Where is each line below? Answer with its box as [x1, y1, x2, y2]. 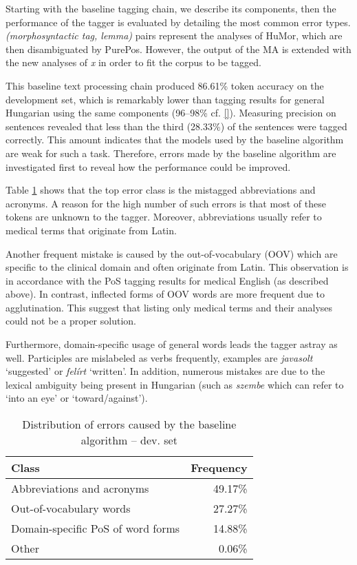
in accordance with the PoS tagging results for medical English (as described [6, 273, 329, 287]
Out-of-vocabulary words [11, 500, 131, 517]
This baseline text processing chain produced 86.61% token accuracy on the [6, 78, 324, 92]
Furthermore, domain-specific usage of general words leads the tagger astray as [6, 337, 338, 351]
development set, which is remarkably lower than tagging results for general [6, 92, 325, 106]
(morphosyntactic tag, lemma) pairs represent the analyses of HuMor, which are [6, 28, 343, 43]
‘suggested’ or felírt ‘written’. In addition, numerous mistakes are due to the [6, 364, 325, 378]
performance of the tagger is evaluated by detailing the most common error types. [6, 14, 351, 29]
